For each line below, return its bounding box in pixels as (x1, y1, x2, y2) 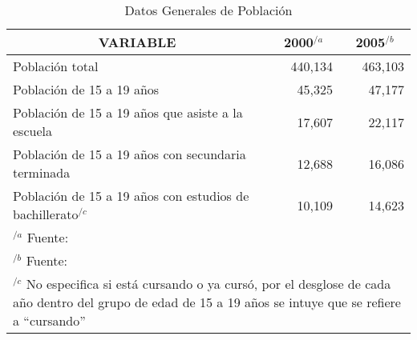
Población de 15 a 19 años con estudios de (13, 186, 249, 205)
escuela (13, 122, 52, 140)
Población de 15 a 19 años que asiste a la (13, 103, 243, 122)
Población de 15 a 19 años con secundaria (13, 145, 246, 163)
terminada (13, 163, 71, 182)
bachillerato (13, 205, 79, 223)
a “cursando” (13, 311, 86, 330)
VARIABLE (98, 33, 176, 51)
